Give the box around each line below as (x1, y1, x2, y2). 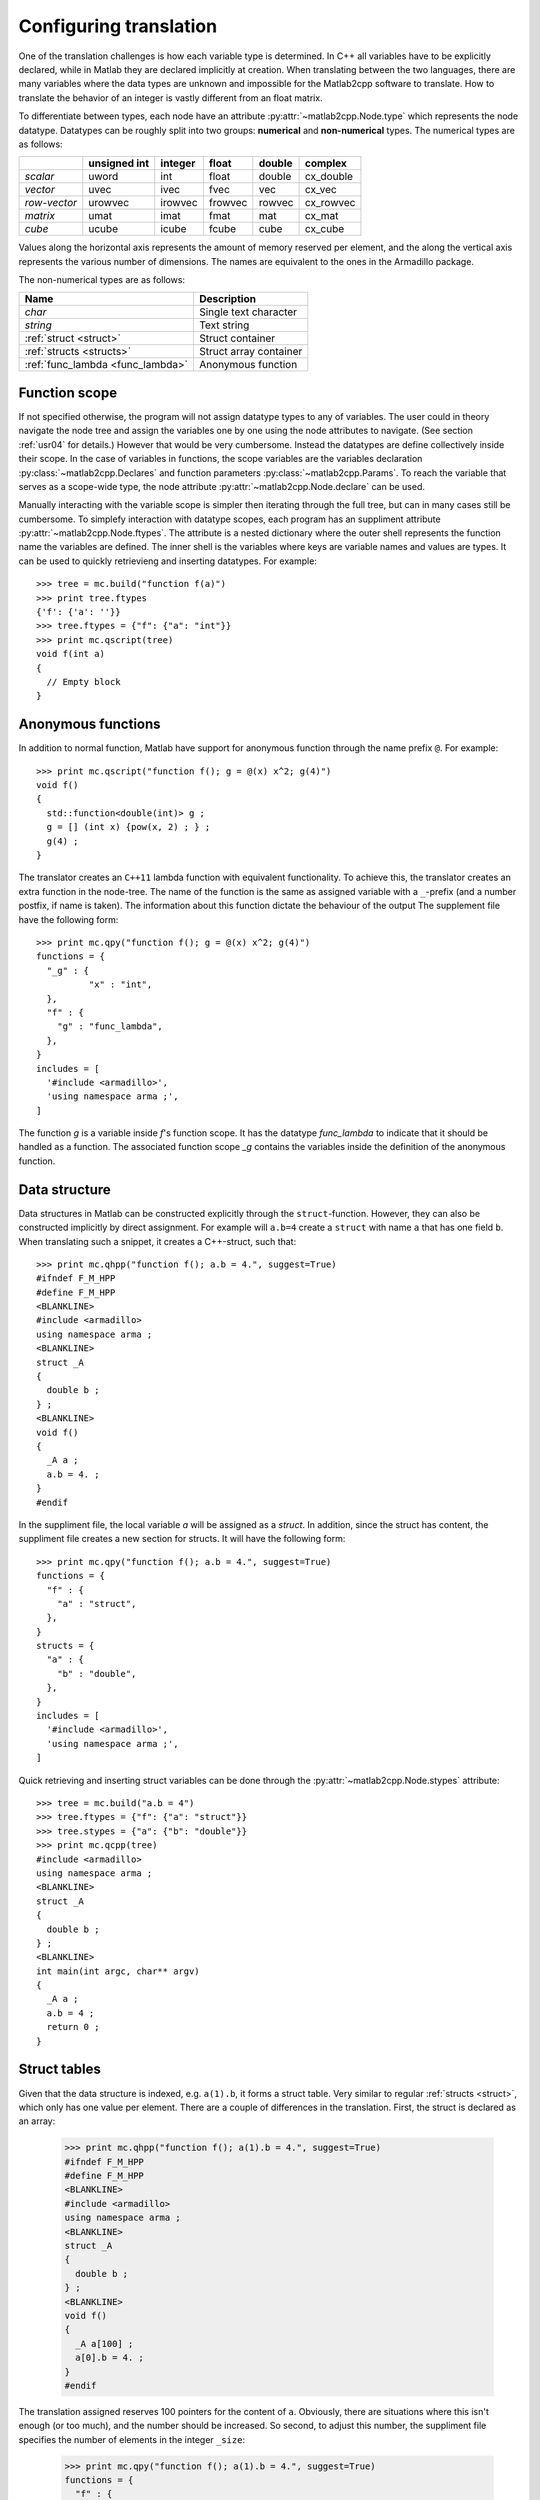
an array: (18, 2115, 56, 2127)
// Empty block (46, 676, 121, 687)
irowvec (160, 196, 199, 210)
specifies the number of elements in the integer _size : (18, 2433, 245, 2445)
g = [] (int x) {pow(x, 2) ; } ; (46, 821, 211, 833)
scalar (24, 170, 55, 184)
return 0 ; (46, 2021, 100, 2033)
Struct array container (198, 345, 303, 359)
